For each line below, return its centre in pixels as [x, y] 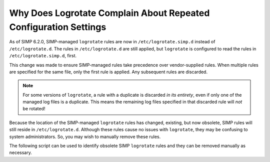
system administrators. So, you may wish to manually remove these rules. [85, 137]
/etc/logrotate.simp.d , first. [43, 56]
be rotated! [34, 109]
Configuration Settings [58, 27]
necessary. [21, 153]
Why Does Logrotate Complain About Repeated [109, 13]
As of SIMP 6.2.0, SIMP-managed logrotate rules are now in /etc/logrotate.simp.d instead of [112, 42]
